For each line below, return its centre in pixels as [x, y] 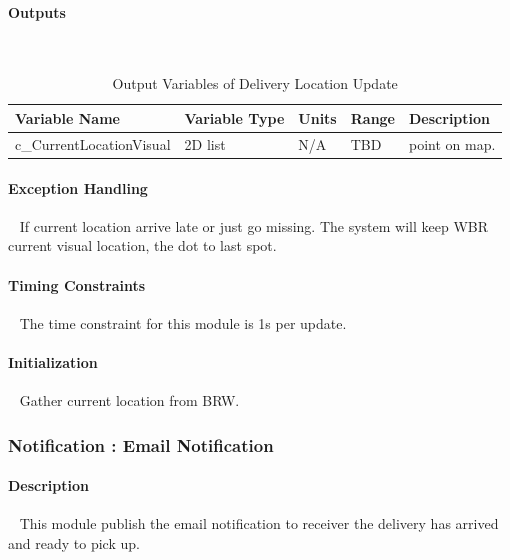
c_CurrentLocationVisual [93, 143]
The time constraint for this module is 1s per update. [183, 322]
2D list [205, 143]
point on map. [452, 143]
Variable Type [234, 117]
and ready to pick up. [74, 542]
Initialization [53, 361]
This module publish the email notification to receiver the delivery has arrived [259, 523]
